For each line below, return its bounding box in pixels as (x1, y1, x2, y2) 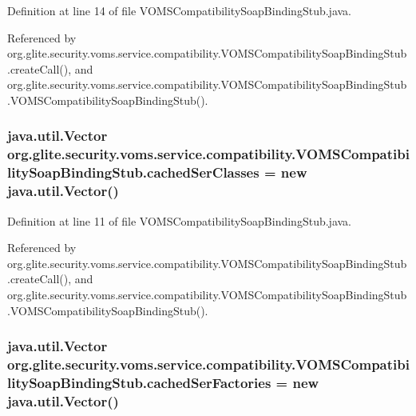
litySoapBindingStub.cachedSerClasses (7, 162, 260, 182)
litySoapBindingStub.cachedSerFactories (7, 372, 271, 392)
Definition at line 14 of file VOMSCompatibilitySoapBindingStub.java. (7, 2, 351, 18)
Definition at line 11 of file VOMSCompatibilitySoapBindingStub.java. (7, 212, 351, 229)
